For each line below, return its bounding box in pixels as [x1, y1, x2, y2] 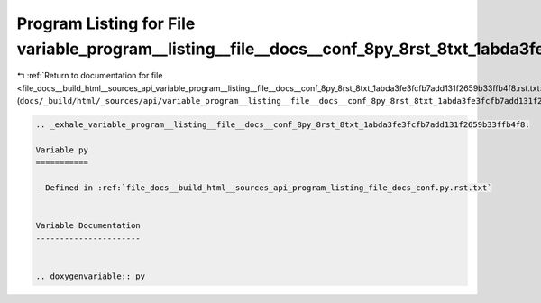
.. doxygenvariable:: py [35, 271, 146, 281]
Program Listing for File [16, 14, 196, 33]
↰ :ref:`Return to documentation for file [16, 70, 163, 81]
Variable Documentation [35, 221, 142, 231]
